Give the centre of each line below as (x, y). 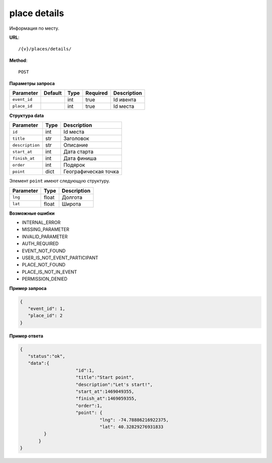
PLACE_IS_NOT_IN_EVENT (50, 272)
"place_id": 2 (45, 316)
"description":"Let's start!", (114, 384)
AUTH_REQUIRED (40, 244)
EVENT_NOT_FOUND (44, 251)
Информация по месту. (34, 28)
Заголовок (76, 139)
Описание (76, 145)
